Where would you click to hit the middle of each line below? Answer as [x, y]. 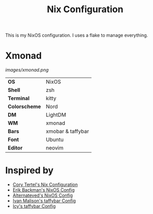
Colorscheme [25, 107]
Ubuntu [55, 140]
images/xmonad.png [27, 70]
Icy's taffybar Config [34, 206]
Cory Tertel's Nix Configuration [45, 185]
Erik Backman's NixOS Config [44, 190]
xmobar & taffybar [68, 132]
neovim [55, 148]
